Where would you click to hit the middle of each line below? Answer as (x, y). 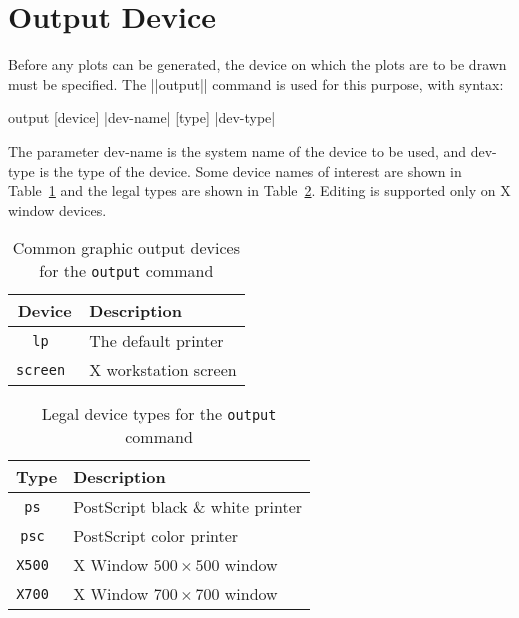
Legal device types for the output (159, 414)
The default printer (156, 341)
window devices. (57, 209)
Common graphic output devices (126, 248)
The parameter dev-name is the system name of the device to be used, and (237, 150)
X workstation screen (163, 370)
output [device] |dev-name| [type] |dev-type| (142, 117)
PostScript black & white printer (188, 507)
